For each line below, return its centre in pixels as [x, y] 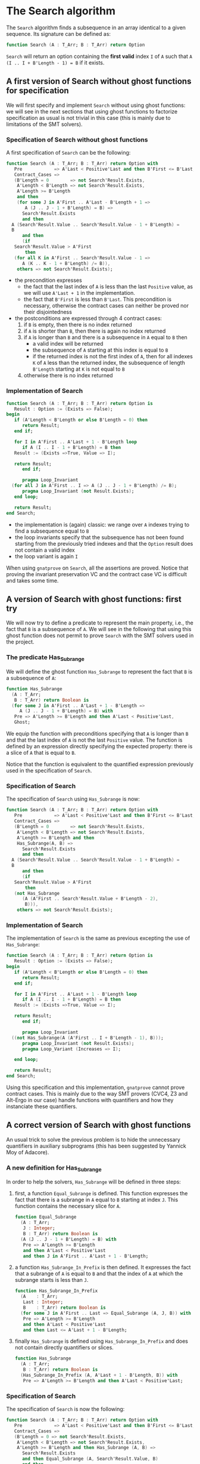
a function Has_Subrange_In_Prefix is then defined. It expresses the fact [103, 1268]
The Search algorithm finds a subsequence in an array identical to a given [96, 27]
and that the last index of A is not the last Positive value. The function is [94, 740]
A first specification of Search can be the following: [68, 152]
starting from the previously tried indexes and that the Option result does [104, 543]
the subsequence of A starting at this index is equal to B [100, 350]
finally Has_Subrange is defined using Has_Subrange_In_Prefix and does [101, 1341]
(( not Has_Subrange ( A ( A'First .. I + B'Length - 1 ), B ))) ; [87, 1038]
